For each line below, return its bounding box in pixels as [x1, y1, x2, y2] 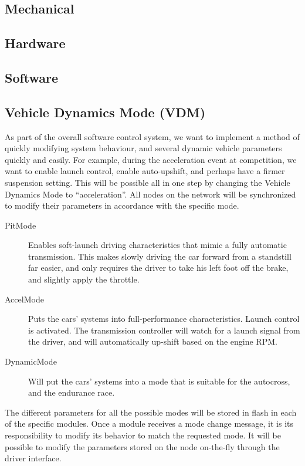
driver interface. [5, 452, 62, 464]
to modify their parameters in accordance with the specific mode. [5, 199, 239, 212]
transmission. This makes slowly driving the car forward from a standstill [28, 250, 292, 262]
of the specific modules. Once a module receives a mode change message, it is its [5, 417, 294, 430]
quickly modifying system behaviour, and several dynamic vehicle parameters [5, 142, 282, 154]
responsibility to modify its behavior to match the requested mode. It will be [5, 429, 281, 441]
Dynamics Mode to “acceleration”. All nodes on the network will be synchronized [5, 188, 296, 200]
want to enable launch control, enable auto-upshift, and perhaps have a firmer [5, 165, 285, 177]
